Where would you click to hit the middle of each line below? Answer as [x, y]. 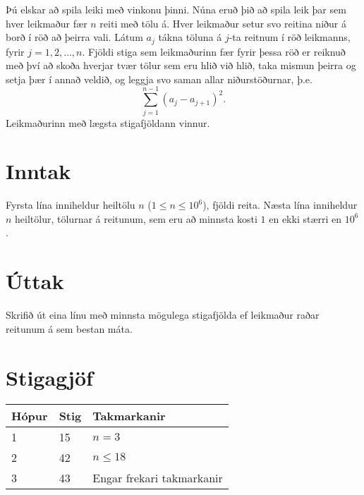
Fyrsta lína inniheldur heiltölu [71, 205]
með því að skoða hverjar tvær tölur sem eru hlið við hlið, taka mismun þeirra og [181, 65]
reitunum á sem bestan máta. [69, 328]
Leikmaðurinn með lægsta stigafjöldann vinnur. [108, 122]
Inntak [38, 171]
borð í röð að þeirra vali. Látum [74, 37]
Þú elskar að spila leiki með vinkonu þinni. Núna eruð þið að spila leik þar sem [176, 9]
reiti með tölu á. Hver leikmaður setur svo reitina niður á [223, 23]
